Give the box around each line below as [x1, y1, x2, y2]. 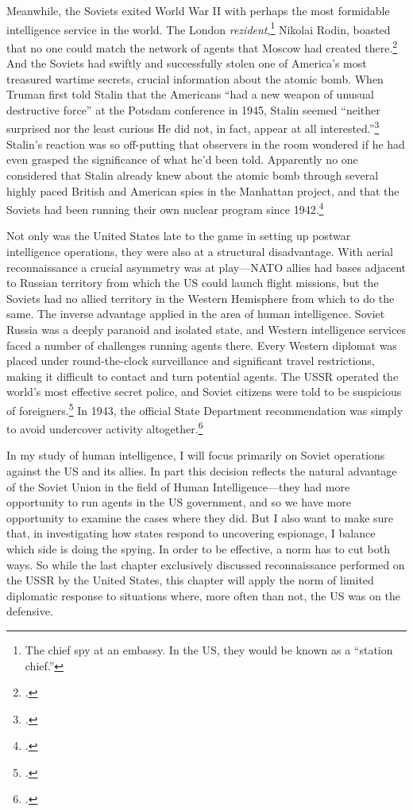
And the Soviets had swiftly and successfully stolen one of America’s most [6, 55, 367, 72]
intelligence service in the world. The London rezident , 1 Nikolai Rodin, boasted [6, 18, 391, 37]
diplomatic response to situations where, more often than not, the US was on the [6, 587, 400, 603]
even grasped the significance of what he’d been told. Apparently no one [6, 151, 358, 168]
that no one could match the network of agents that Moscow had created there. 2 [6, 37, 398, 56]
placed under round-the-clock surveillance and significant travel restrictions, [6, 352, 375, 369]
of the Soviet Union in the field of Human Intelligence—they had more [6, 478, 350, 495]
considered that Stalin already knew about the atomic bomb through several [6, 166, 379, 183]
